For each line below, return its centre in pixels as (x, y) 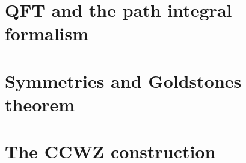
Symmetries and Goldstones (123, 80)
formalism (47, 33)
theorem (40, 104)
